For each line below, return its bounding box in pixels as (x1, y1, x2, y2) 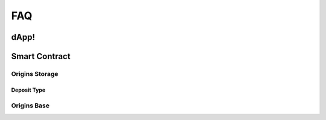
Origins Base (11, 101, 50, 110)
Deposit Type (11, 86, 46, 93)
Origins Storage (11, 69, 59, 78)
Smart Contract (11, 51, 71, 62)
